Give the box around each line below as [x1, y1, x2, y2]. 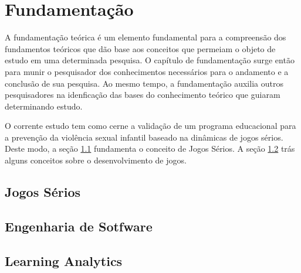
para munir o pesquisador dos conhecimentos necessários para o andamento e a [5, 65, 289, 77]
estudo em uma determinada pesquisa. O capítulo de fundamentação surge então [5, 54, 295, 66]
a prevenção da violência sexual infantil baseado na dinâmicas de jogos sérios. [5, 131, 283, 143]
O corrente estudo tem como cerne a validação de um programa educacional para [5, 120, 296, 132]
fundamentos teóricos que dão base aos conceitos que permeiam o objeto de [5, 42, 276, 54]
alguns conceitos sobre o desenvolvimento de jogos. [5, 154, 187, 166]
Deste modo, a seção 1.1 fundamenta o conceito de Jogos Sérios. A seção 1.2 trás [5, 142, 295, 155]
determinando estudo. [5, 100, 83, 112]
